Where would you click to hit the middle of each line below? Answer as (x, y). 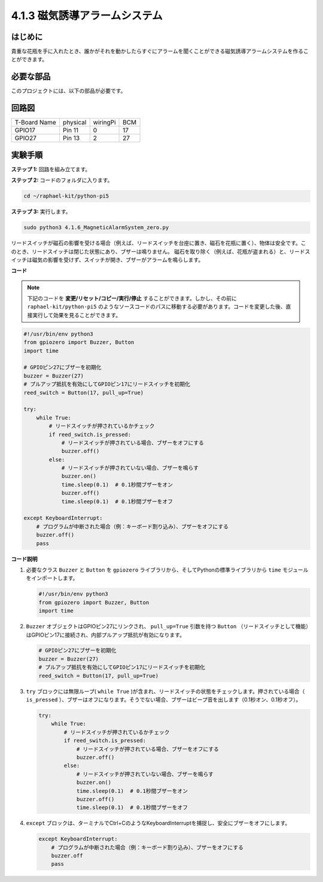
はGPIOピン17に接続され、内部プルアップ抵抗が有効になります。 (106, 635)
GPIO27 (26, 138)
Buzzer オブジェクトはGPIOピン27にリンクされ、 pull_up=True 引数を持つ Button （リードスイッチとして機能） (167, 626)
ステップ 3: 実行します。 (41, 212)
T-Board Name (35, 123)
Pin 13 (71, 138)
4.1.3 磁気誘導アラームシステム (87, 16)
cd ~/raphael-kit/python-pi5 (66, 196)
